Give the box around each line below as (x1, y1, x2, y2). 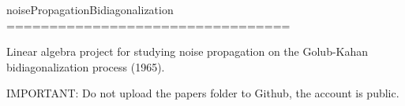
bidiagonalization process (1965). (6, 58, 165, 75)
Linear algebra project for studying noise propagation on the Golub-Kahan (6, 43, 369, 60)
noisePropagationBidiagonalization (6, 2, 174, 17)
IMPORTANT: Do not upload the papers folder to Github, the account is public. (6, 85, 399, 101)
